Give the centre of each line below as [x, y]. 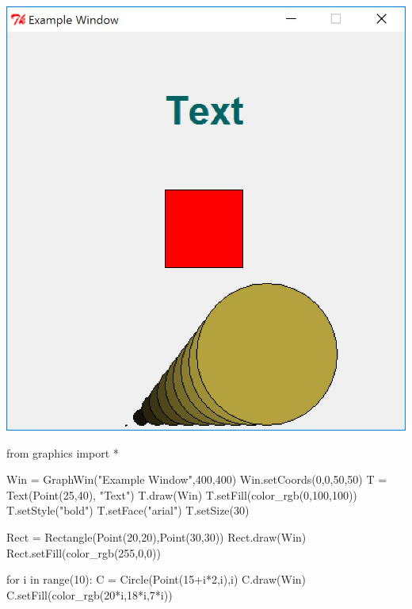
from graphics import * [63, 452]
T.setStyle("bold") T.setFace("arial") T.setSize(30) [128, 510]
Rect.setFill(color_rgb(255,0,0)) [84, 552]
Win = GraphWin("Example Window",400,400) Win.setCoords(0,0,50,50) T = [197, 479]
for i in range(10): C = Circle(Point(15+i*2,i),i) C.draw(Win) [156, 579]
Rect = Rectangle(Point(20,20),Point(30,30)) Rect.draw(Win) [156, 537]
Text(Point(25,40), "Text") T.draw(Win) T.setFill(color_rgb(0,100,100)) [182, 494]
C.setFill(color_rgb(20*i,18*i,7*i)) [90, 594]
